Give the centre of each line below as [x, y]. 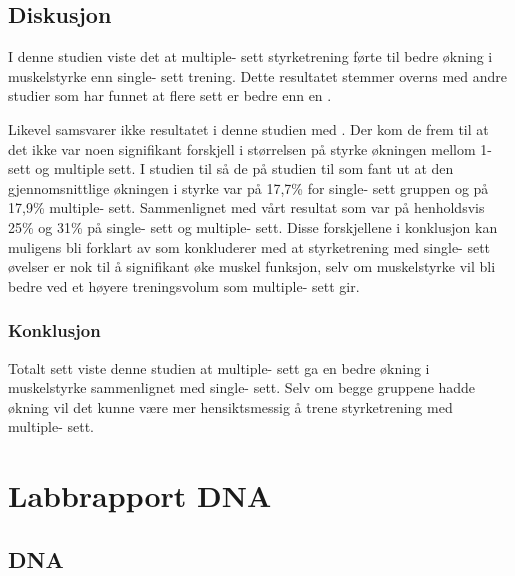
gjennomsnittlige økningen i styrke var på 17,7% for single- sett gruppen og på [248, 187]
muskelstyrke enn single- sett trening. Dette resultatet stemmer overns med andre [258, 75]
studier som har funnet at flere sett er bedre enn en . [170, 95]
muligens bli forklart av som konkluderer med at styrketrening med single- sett [249, 246]
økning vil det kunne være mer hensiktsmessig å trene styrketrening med [230, 406]
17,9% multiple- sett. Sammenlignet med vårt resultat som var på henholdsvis [246, 207]
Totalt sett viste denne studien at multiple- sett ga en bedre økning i [219, 367]
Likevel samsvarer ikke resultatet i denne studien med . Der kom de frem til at [248, 128]
